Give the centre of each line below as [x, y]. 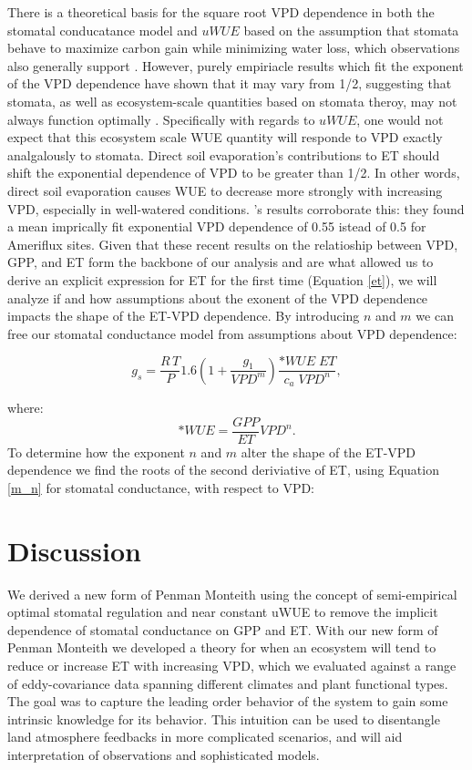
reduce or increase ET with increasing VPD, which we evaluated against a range [232, 666]
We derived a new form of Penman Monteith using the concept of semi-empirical [232, 594]
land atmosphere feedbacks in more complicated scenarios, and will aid [205, 737]
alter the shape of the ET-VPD [328, 452]
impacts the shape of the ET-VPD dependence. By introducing [184, 316]
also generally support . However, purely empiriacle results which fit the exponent [236, 65]
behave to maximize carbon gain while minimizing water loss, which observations [234, 48]
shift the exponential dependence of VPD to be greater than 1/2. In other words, [234, 173]
